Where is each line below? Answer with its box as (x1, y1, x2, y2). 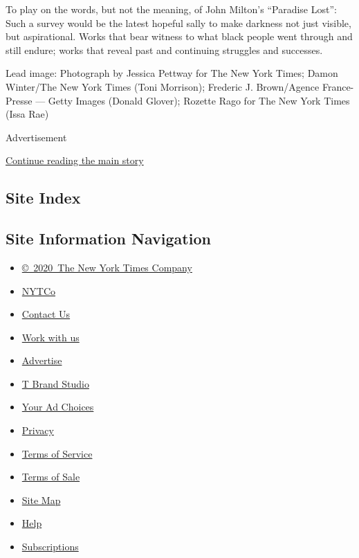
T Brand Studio (21, 376, 89, 390)
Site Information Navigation (6, 228, 211, 249)
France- (322, 79, 354, 93)
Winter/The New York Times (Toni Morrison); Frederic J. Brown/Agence (6, 79, 320, 93)
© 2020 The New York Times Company (21, 260, 192, 274)
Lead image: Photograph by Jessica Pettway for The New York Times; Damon (6, 66, 338, 80)
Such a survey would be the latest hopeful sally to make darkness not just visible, (6, 15, 351, 30)
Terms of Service (21, 446, 93, 460)
